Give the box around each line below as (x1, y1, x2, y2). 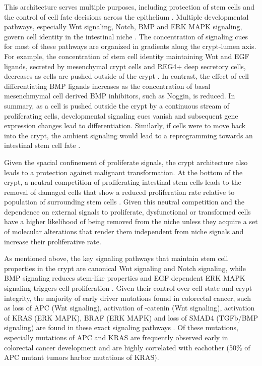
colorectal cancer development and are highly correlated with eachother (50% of (4, 342, 250, 352)
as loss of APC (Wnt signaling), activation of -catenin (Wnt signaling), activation (4, 302, 255, 313)
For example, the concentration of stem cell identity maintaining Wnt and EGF (4, 50, 249, 61)
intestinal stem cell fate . (4, 140, 81, 150)
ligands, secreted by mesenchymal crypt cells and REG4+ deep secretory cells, (4, 61, 246, 71)
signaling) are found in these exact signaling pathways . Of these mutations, (4, 322, 238, 333)
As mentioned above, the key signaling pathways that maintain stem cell (4, 253, 228, 264)
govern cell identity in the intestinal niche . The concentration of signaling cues (4, 31, 248, 41)
